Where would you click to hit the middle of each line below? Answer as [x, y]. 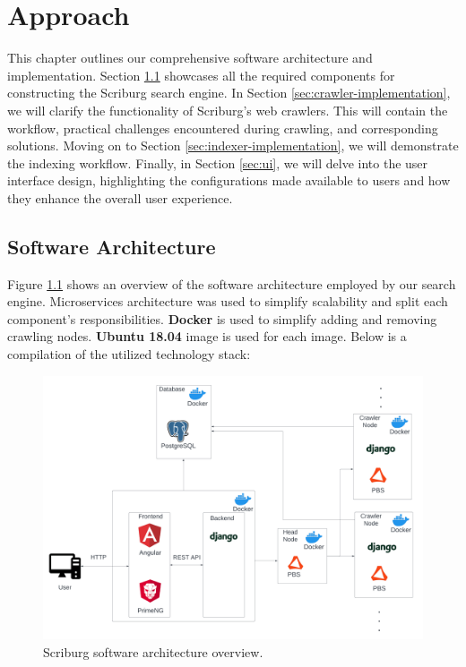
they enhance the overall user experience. [120, 197]
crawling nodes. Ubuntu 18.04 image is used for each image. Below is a [207, 336]
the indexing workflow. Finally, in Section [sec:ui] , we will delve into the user [218, 162]
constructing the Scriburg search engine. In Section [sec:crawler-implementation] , [229, 93]
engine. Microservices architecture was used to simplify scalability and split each [228, 301]
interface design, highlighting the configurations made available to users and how [229, 180]
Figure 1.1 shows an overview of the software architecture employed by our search [232, 283]
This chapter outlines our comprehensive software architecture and [190, 58]
